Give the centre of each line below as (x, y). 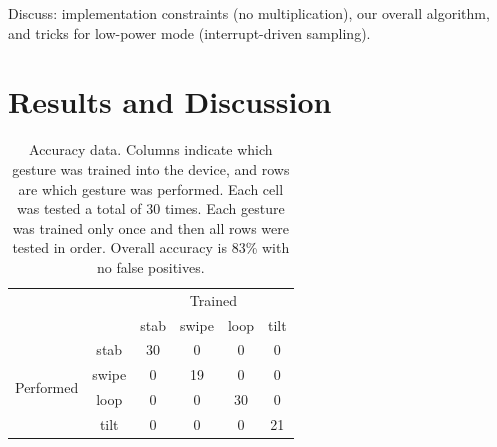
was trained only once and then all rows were (150, 227)
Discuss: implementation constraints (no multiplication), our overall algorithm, (249, 13)
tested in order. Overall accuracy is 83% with (151, 247)
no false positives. (151, 266)
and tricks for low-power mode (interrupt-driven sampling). (189, 32)
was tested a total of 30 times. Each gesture (150, 208)
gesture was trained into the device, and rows (151, 168)
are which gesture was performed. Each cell (151, 188)
